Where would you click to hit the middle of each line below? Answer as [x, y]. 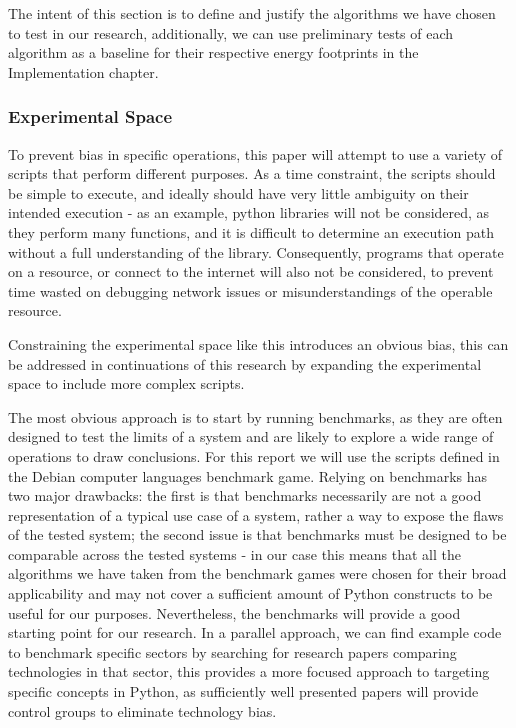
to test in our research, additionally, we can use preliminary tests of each [231, 32]
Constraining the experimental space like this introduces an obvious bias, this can [258, 343]
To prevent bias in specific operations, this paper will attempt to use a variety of [255, 153]
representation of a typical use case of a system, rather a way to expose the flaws [256, 514]
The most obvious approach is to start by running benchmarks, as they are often [255, 416]
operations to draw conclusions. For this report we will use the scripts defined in [254, 455]
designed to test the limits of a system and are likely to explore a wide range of [251, 436]
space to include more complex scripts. [126, 383]
